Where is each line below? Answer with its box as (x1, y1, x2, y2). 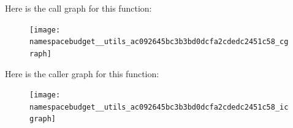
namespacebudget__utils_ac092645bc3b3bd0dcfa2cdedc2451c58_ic (29, 102, 289, 111)
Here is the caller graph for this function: (5, 67, 159, 80)
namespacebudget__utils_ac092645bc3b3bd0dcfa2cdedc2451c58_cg (29, 37, 289, 47)
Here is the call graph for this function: (5, 2, 152, 14)
